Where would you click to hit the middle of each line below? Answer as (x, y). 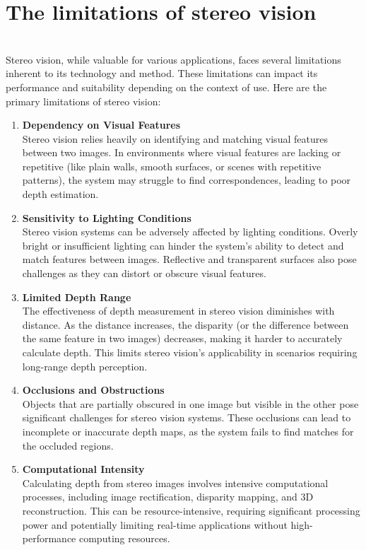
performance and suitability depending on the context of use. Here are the (166, 87)
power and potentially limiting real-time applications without (155, 524)
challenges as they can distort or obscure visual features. (144, 273)
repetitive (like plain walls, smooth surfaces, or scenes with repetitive (172, 166)
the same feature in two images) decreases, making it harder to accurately (182, 338)
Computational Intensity (83, 469)
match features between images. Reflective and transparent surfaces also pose (189, 259)
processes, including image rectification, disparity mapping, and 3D (168, 497)
